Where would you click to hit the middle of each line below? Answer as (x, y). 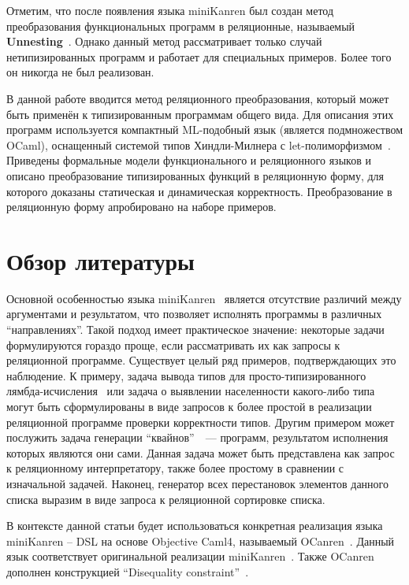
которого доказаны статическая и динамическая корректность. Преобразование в (199, 191)
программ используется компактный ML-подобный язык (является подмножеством (204, 130)
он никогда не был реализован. (80, 72)
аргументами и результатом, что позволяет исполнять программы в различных (194, 314)
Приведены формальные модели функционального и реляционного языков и (189, 160)
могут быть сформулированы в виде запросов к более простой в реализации (189, 406)
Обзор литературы (100, 260)
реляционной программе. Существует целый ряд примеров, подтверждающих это (201, 360)
